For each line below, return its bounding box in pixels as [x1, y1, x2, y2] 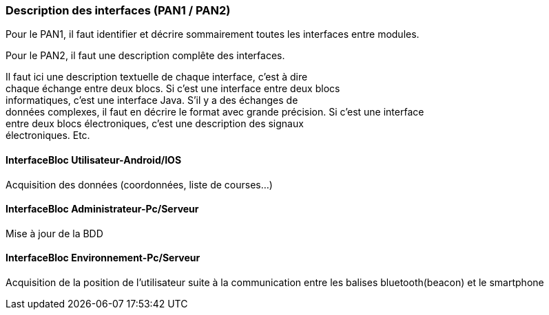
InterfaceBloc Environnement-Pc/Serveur [6, 252, 200, 264]
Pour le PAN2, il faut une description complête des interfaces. [6, 50, 285, 62]
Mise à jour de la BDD [6, 227, 103, 239]
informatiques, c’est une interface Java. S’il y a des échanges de [6, 94, 298, 107]
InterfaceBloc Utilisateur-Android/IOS [6, 153, 182, 166]
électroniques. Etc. [6, 129, 90, 142]
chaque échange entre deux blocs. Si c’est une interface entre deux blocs [6, 83, 340, 95]
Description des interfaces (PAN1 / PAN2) [6, 3, 231, 17]
